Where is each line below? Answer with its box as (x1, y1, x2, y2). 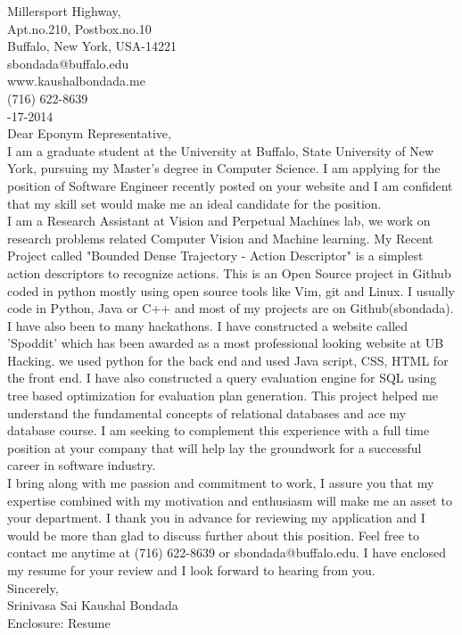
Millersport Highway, (7, 2, 121, 20)
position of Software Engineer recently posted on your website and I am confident (7, 176, 453, 194)
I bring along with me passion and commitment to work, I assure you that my (7, 474, 434, 492)
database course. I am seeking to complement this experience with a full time (7, 421, 430, 440)
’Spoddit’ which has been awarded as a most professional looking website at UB (7, 334, 444, 352)
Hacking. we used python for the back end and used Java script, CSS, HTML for (7, 350, 449, 369)
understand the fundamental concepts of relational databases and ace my (7, 403, 407, 422)
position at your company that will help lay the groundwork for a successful (7, 438, 422, 457)
